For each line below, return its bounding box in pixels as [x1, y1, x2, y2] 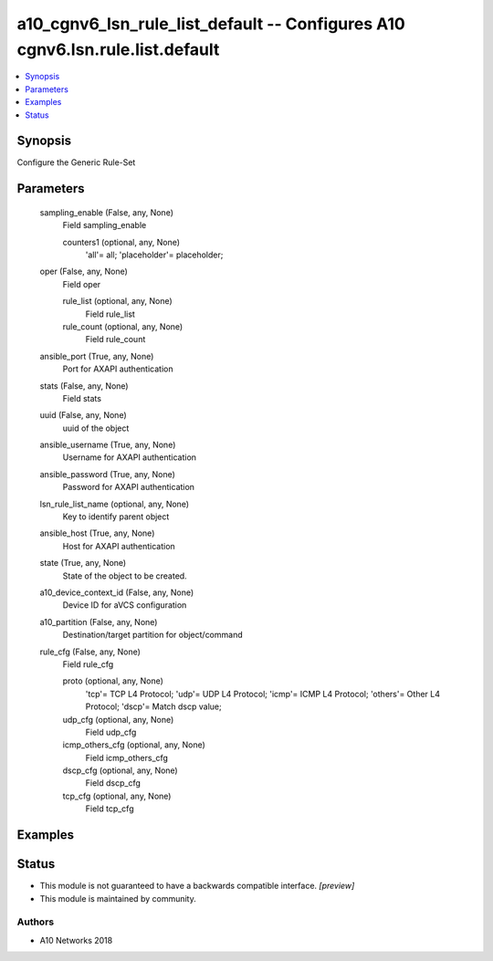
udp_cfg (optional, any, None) [62, 714, 174, 725]
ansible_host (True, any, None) [39, 528, 155, 538]
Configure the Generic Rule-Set [16, 157, 136, 168]
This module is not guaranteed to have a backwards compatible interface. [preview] [39, 881, 355, 892]
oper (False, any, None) [39, 266, 128, 277]
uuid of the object [62, 423, 130, 433]
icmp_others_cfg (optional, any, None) [62, 739, 205, 750]
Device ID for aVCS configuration [62, 600, 187, 611]
